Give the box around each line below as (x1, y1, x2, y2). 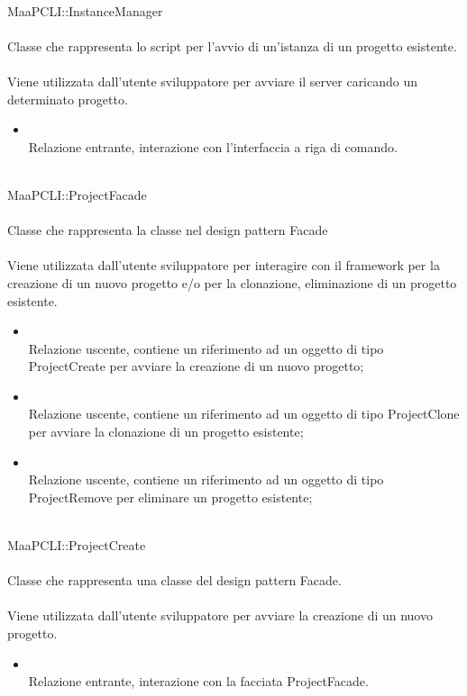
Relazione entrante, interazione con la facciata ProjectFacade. (28, 672, 369, 691)
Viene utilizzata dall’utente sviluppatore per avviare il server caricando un (7, 71, 418, 90)
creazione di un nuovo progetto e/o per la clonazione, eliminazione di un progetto (7, 273, 457, 292)
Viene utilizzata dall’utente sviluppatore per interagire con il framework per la (7, 256, 440, 275)
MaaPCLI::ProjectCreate (7, 536, 146, 555)
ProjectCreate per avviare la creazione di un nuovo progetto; (28, 357, 364, 375)
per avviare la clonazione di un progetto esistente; (28, 422, 304, 441)
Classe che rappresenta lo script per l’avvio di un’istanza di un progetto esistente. (7, 36, 457, 55)
